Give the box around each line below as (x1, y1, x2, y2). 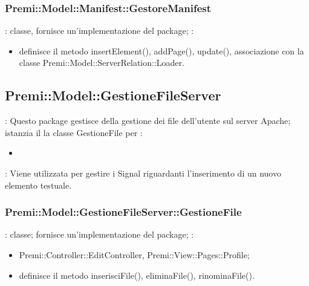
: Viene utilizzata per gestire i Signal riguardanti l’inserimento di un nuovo (5, 166, 281, 179)
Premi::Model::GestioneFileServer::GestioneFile (5, 204, 242, 219)
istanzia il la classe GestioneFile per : (5, 126, 143, 138)
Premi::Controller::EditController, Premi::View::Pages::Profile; (19, 248, 250, 261)
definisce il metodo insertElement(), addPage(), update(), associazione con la (19, 44, 304, 57)
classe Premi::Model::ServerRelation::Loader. (19, 56, 184, 69)
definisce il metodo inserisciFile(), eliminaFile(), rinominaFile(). (19, 268, 255, 281)
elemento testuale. (5, 178, 72, 191)
